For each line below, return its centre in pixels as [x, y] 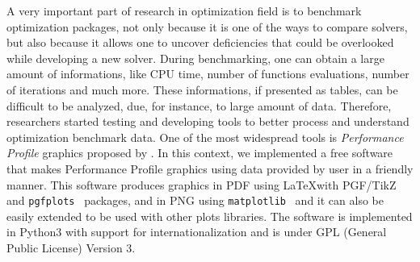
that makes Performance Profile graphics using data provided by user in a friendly [210, 168]
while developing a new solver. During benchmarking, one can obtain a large [195, 58]
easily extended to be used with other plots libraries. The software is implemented [210, 216]
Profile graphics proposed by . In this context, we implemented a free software [200, 153]
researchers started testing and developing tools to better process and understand [208, 121]
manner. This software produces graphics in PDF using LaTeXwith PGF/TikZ [202, 184]
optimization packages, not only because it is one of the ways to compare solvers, [207, 26]
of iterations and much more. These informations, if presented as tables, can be [202, 89]
